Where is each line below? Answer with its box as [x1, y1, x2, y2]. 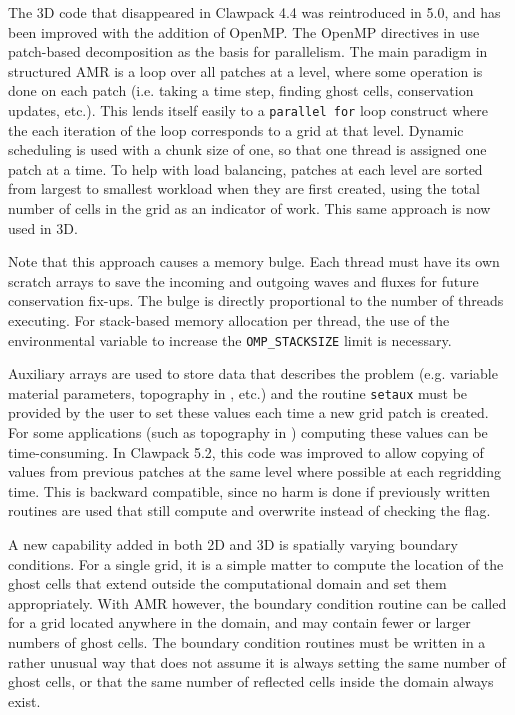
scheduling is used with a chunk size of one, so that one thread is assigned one [8, 139, 487, 160]
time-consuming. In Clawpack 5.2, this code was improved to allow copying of [8, 441, 484, 462]
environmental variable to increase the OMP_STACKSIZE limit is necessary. [8, 329, 452, 350]
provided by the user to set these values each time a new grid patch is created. [8, 402, 489, 423]
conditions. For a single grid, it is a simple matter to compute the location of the [8, 553, 504, 574]
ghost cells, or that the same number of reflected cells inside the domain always [8, 671, 494, 692]
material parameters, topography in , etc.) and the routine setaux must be [8, 382, 468, 403]
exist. [8, 690, 41, 711]
